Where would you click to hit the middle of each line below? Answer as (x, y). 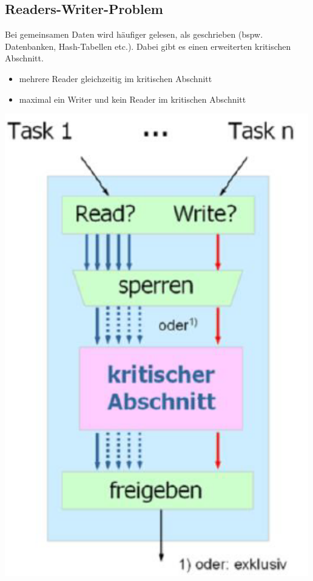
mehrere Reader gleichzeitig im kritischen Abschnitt (116, 78)
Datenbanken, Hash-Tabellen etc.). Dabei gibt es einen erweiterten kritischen (148, 46)
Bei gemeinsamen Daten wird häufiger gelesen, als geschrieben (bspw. (134, 34)
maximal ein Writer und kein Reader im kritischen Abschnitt (133, 99)
